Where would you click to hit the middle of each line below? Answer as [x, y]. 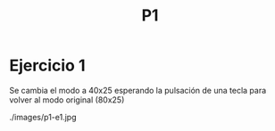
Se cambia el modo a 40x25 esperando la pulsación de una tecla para [138, 90]
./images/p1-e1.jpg [43, 117]
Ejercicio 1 [47, 65]
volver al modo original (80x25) [67, 100]
